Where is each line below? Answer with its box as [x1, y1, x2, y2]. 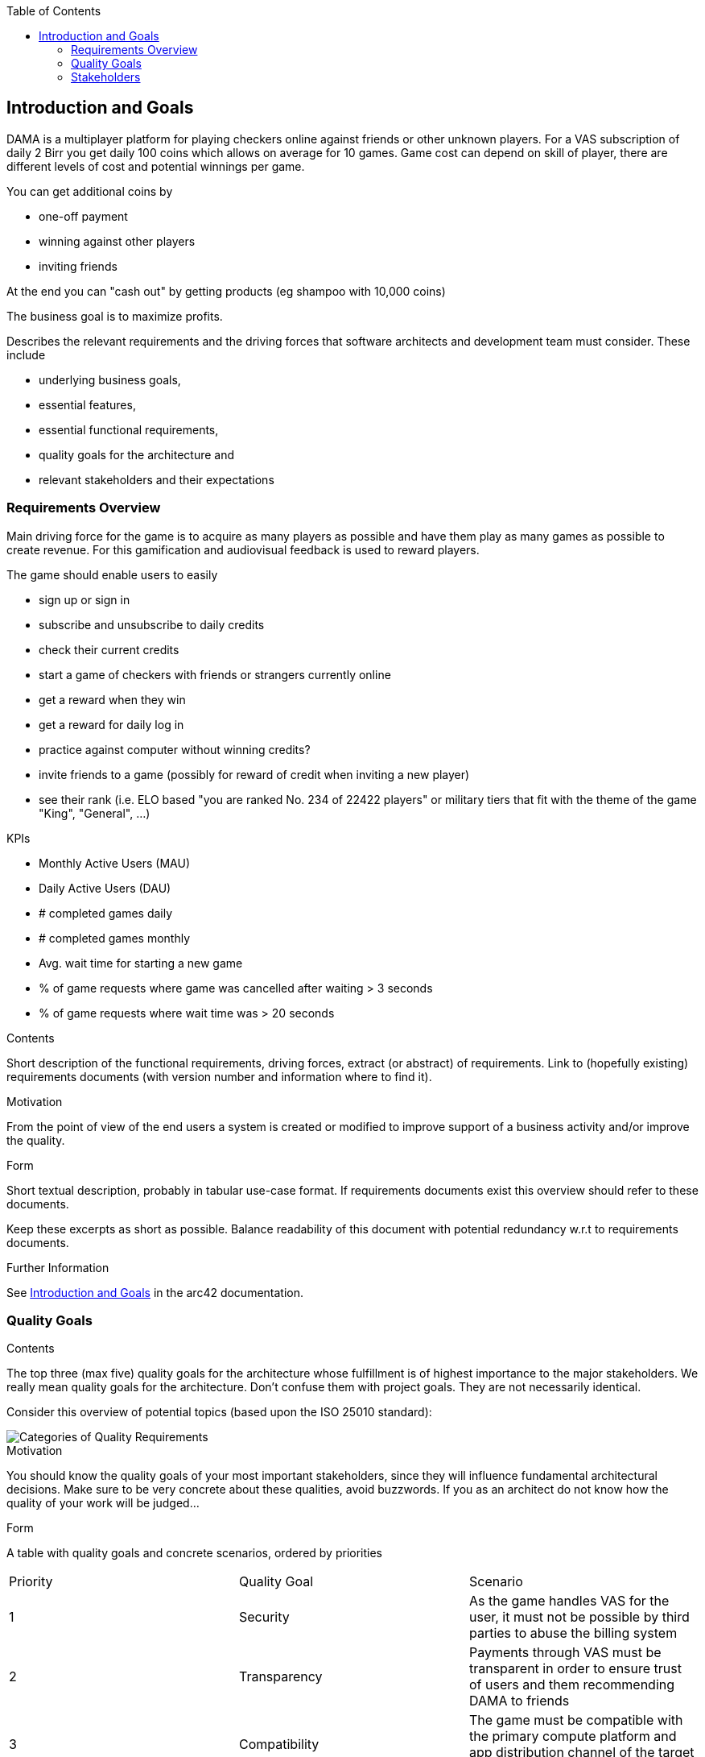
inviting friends [39, 259, 117, 273]
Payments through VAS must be [468, 1644, 662, 1661]
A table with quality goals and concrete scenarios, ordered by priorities [6, 1546, 383, 1560]
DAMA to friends [468, 1693, 570, 1709]
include [6, 347, 46, 362]
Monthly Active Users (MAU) [39, 856, 190, 870]
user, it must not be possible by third [468, 1609, 690, 1626]
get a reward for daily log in [39, 717, 184, 731]
